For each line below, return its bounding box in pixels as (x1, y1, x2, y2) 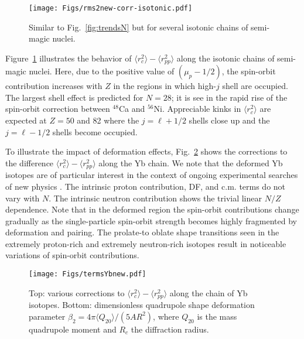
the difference (5, 156, 54, 169)
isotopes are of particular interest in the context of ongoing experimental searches (5, 169, 298, 181)
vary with (5, 191, 40, 204)
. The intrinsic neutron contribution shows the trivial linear (49, 191, 262, 204)
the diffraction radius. (131, 323, 209, 335)
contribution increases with (5, 80, 103, 92)
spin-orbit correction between (5, 102, 110, 115)
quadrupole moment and (29, 323, 117, 335)
